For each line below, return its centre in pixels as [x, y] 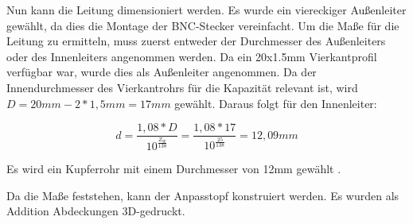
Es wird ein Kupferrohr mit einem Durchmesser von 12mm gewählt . [174, 169]
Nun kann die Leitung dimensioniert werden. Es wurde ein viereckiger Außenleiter [206, 10]
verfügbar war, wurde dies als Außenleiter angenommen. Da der [162, 72]
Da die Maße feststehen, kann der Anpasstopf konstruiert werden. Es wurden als [203, 195]
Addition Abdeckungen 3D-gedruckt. [96, 211]
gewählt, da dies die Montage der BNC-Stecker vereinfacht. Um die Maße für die [203, 25]
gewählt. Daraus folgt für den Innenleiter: [276, 103]
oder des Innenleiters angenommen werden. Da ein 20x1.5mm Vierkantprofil [192, 56]
